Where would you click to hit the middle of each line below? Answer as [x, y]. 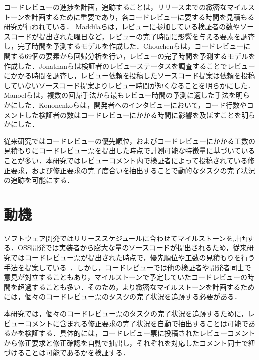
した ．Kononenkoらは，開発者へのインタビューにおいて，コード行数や [132, 104]
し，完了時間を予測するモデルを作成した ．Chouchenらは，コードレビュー [124, 46]
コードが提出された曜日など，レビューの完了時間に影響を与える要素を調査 [132, 36]
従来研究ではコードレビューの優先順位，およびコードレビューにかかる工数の [129, 141]
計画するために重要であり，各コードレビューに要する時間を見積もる [143, 17]
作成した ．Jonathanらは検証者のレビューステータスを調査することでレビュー [129, 65]
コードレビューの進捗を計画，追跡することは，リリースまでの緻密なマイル [126, 7]
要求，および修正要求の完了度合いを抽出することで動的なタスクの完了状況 [133, 170]
